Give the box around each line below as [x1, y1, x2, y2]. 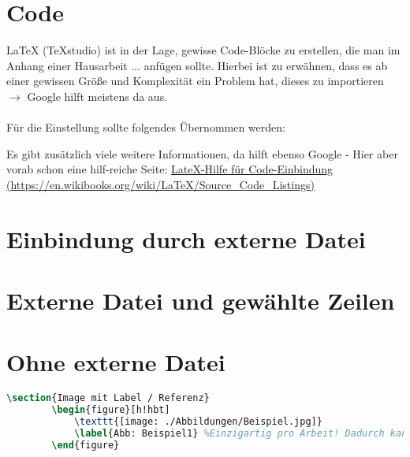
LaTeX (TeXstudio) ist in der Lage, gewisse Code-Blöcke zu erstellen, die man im [6, 42, 401, 58]
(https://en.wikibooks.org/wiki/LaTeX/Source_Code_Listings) [6, 176, 315, 192]
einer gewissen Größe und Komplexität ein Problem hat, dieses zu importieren [6, 72, 384, 89]
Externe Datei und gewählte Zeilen [6, 284, 395, 317]
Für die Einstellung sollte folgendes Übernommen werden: [6, 119, 285, 136]
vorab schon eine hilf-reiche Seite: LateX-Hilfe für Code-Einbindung [6, 161, 334, 177]
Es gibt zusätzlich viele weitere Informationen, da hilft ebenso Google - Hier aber [6, 145, 398, 162]
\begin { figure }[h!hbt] [51, 404, 170, 416]
